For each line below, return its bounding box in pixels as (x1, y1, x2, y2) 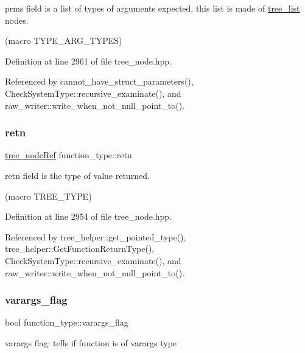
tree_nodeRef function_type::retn (5, 149, 132, 161)
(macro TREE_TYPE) (5, 189, 92, 202)
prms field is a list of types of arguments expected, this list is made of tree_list (5, 2, 300, 14)
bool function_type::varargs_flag (5, 316, 128, 329)
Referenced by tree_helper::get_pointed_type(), (5, 230, 186, 243)
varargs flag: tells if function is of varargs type (5, 336, 177, 349)
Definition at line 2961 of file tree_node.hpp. (5, 54, 172, 67)
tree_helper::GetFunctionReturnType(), (5, 242, 155, 255)
